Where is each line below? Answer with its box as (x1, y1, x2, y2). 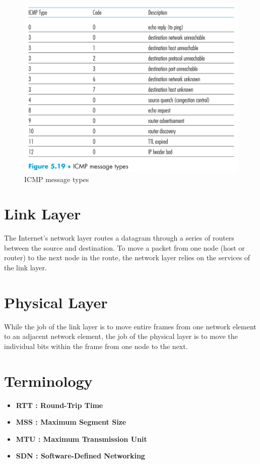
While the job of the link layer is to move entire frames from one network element (4, 321, 256, 331)
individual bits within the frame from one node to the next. (4, 340, 188, 351)
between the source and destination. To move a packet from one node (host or (4, 242, 245, 253)
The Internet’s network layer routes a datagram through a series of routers (4, 233, 234, 243)
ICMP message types (24, 173, 89, 184)
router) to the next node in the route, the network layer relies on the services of (4, 252, 250, 263)
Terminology (4, 370, 93, 391)
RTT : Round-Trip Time (16, 399, 103, 410)
